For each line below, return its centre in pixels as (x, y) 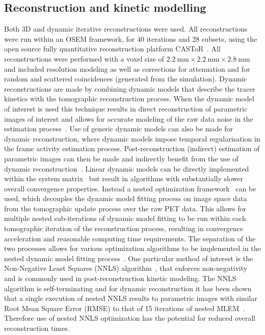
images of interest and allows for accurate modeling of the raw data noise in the (129, 118)
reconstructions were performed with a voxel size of (84, 58)
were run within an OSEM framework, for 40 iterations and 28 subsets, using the (131, 38)
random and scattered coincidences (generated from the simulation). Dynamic (126, 79)
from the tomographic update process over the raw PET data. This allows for (125, 208)
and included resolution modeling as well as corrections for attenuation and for (127, 68)
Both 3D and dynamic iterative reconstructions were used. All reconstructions (126, 29)
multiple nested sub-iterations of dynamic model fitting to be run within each (125, 218)
